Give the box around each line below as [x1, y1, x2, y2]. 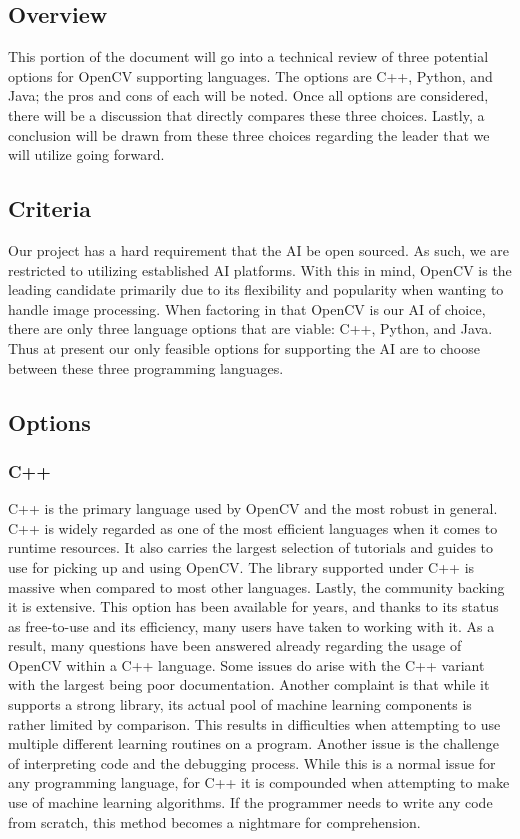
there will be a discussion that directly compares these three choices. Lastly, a [8, 104, 485, 125]
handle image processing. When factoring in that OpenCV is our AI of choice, [8, 298, 486, 319]
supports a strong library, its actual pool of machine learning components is [8, 694, 472, 715]
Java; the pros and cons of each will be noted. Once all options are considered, [8, 85, 489, 106]
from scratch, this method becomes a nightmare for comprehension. [8, 811, 421, 832]
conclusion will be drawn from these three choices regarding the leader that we [8, 124, 490, 145]
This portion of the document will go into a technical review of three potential [8, 46, 489, 67]
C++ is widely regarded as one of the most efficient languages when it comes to [8, 517, 498, 538]
